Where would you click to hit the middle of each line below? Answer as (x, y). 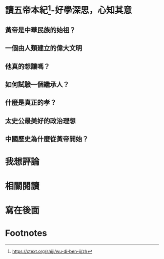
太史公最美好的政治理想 (40, 121)
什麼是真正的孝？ (31, 103)
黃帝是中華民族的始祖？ (40, 30)
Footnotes (26, 233)
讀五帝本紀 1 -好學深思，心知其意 (69, 10)
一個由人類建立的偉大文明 (43, 48)
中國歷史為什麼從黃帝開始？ (47, 139)
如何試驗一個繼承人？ (37, 84)
